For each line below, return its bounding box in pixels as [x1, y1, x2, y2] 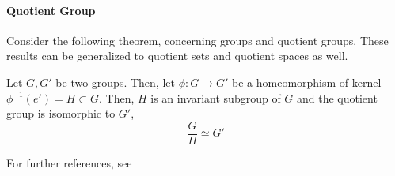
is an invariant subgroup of [150, 89, 281, 106]
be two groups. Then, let [55, 73, 175, 90]
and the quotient [297, 89, 378, 106]
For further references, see [6, 154, 132, 170]
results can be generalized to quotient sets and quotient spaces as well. [6, 47, 348, 64]
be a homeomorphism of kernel [232, 73, 382, 90]
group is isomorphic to [6, 105, 116, 122]
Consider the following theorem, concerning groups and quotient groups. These [6, 32, 389, 48]
